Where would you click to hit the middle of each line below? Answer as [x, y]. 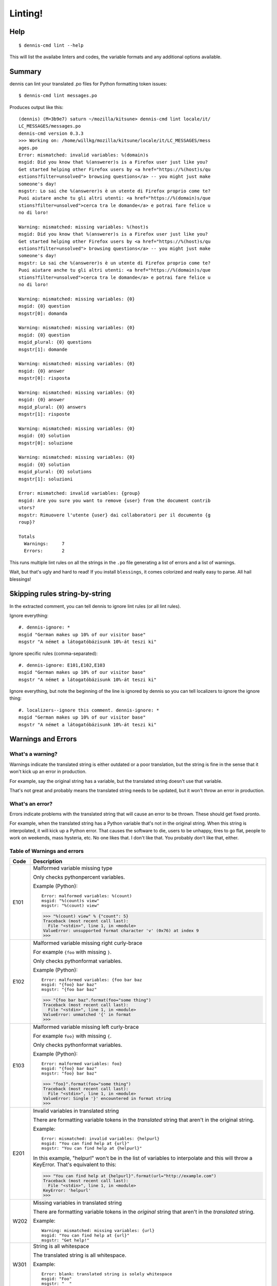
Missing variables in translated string [77, 1203]
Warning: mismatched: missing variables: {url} [98, 1230]
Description [48, 862]
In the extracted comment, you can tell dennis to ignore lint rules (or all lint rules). [95, 606]
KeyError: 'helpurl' [67, 1190]
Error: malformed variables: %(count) [87, 896]
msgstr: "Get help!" [65, 1240]
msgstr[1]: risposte [44, 414]
